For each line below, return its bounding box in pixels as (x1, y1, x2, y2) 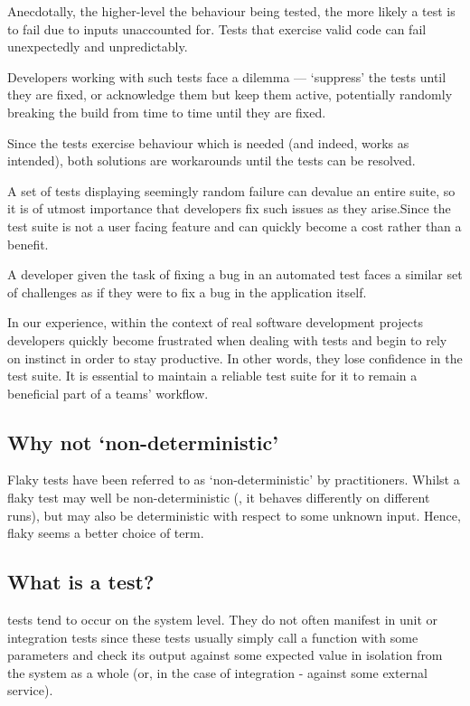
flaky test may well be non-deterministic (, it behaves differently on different (7, 488, 430, 507)
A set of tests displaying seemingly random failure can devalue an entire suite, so (7, 181, 456, 200)
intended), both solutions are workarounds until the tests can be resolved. (7, 151, 416, 170)
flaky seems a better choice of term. (7, 523, 204, 542)
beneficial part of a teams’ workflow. (7, 383, 209, 402)
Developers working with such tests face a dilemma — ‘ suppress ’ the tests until (7, 67, 446, 86)
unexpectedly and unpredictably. (7, 37, 188, 56)
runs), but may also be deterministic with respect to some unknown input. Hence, (7, 505, 461, 524)
